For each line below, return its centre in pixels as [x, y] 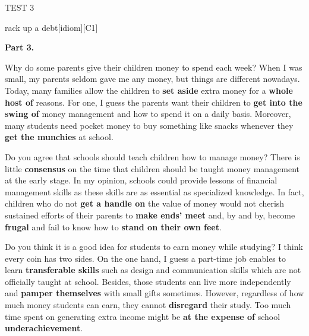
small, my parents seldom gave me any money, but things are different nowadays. [152, 79]
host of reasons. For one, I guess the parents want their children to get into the [154, 102]
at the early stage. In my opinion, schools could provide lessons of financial [141, 180]
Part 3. [20, 47]
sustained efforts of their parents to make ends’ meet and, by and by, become [150, 215]
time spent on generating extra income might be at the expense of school [143, 316]
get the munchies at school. [59, 137]
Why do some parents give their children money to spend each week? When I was [154, 67]
